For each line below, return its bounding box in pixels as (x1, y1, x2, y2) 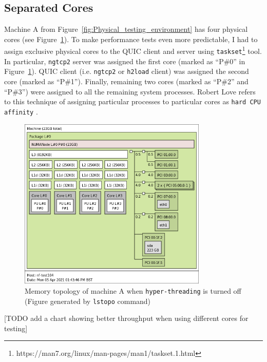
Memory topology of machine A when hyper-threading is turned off (25, 285, 241, 296)
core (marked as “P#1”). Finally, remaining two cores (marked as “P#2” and (4, 76, 249, 87)
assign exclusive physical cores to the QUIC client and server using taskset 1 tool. (4, 44, 262, 56)
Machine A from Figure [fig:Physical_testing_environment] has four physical (4, 24, 248, 34)
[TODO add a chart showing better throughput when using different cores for (4, 313, 249, 323)
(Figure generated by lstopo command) (25, 295, 151, 306)
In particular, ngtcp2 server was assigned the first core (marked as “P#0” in (4, 55, 245, 66)
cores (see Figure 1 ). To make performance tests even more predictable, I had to (4, 33, 258, 44)
